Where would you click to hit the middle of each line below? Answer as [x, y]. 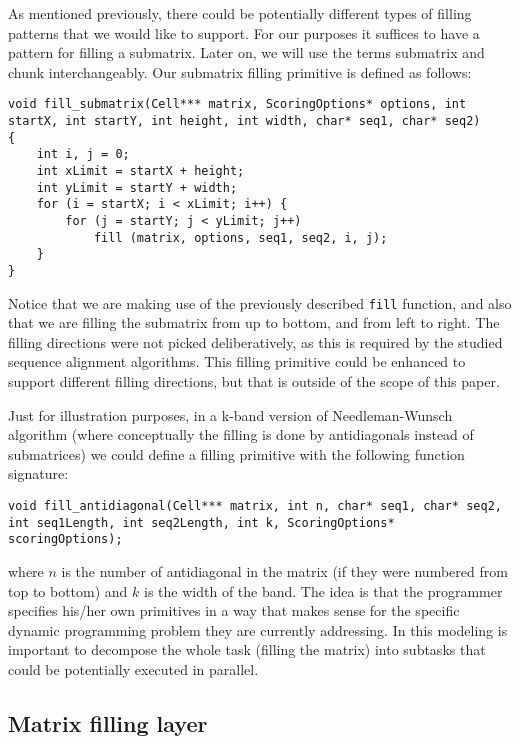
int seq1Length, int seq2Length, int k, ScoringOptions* [201, 522]
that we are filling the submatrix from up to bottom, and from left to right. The [254, 322]
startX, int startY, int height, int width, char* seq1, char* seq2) [244, 121]
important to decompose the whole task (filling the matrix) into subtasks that [247, 649]
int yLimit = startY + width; [137, 187]
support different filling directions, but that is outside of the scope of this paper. [254, 381]
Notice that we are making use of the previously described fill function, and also [260, 302]
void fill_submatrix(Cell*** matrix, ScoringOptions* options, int [237, 104]
